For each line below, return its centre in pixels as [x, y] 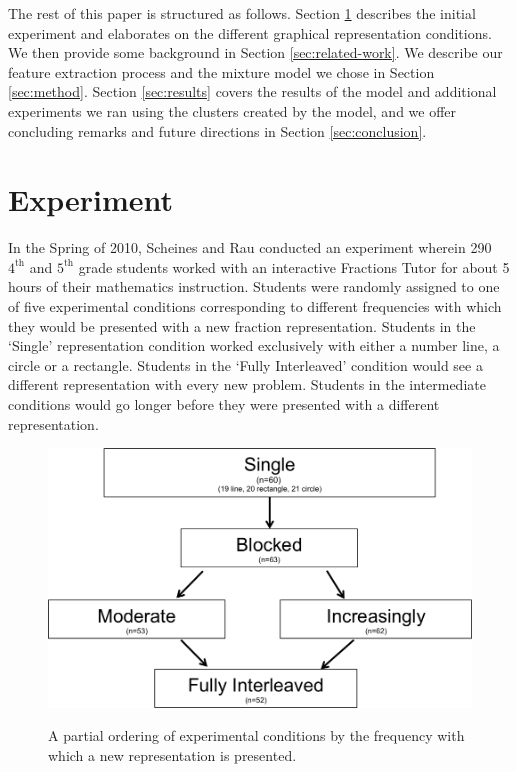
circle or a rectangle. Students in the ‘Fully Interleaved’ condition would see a [245, 364]
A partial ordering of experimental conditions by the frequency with [256, 735]
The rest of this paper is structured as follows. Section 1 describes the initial [242, 13]
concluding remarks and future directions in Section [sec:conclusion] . [217, 130]
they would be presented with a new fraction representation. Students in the [242, 325]
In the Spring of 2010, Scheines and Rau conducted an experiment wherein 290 [250, 247]
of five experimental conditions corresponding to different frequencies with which [255, 306]
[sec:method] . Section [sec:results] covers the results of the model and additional [252, 91]
